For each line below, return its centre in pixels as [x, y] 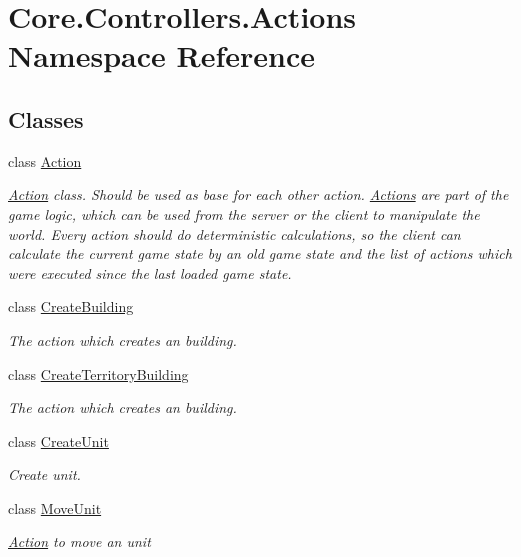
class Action [45, 160]
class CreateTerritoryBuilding [98, 373]
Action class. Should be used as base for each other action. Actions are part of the [258, 194]
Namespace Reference [161, 55]
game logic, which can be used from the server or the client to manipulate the [244, 213]
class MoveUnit [55, 507]
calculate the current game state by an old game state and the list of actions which [260, 253]
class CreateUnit [58, 440]
